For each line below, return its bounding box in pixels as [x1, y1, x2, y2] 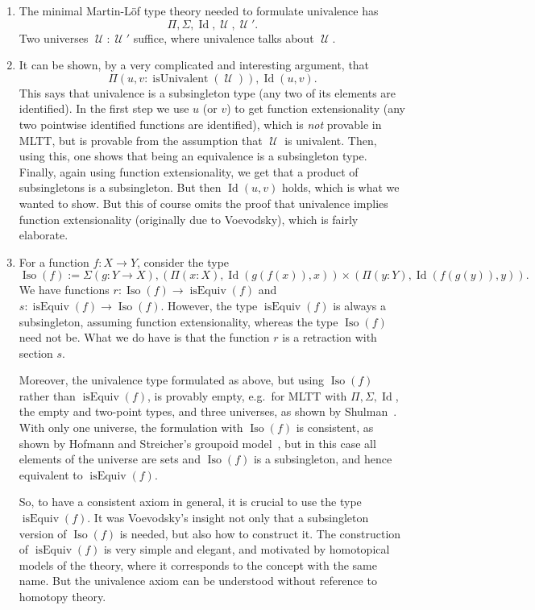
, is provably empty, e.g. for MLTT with [147, 387, 347, 404]
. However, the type [160, 297, 258, 313]
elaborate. [19, 226, 68, 243]
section [19, 344, 53, 361]
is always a [333, 297, 387, 313]
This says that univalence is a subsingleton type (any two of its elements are [19, 84, 396, 101]
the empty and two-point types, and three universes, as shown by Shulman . [19, 403, 397, 420]
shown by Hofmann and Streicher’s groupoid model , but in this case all [19, 434, 376, 451]
